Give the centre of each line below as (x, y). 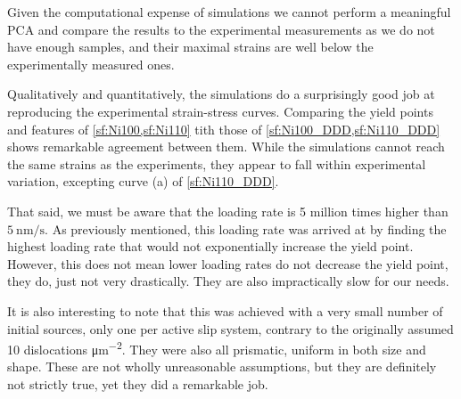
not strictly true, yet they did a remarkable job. (138, 383)
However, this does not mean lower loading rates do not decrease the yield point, (228, 263)
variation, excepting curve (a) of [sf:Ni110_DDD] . (143, 181)
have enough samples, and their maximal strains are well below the (190, 47)
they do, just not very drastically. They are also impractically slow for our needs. (228, 281)
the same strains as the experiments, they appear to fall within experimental (217, 163)
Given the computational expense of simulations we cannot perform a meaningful (229, 12)
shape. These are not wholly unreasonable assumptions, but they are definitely (222, 366)
